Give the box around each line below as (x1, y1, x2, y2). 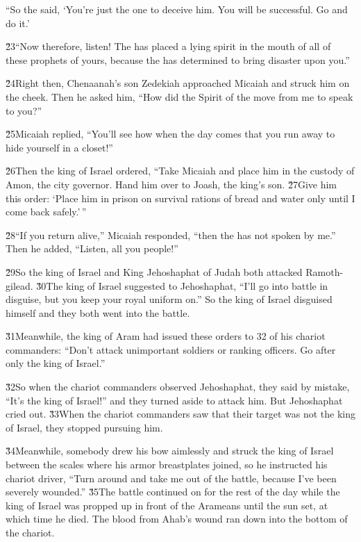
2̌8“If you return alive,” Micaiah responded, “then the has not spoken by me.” (6, 227, 336, 242)
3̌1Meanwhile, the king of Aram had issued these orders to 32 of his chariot (6, 329, 326, 343)
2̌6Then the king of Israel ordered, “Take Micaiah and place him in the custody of (6, 163, 355, 178)
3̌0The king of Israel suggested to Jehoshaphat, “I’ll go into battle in (36, 278, 328, 293)
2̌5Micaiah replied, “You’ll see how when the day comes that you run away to (6, 126, 335, 141)
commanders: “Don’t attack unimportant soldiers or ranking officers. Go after (6, 342, 336, 356)
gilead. (6, 278, 33, 293)
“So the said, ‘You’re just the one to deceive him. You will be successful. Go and (6, 2, 348, 16)
